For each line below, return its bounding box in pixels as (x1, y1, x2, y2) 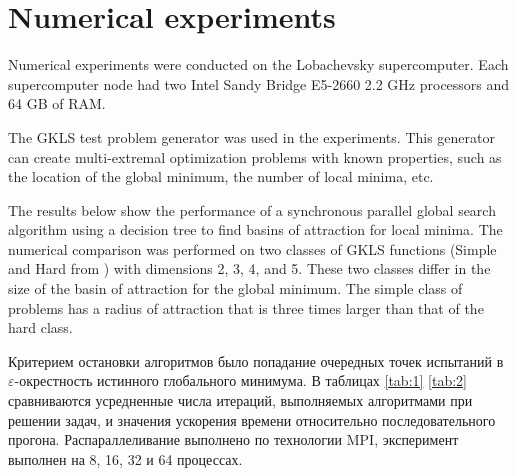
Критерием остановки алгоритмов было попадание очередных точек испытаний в (8, 350, 504, 371)
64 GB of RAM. (8, 93, 106, 114)
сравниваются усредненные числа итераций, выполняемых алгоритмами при (8, 390, 473, 411)
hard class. (8, 317, 73, 338)
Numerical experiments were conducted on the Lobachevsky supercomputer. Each (8, 54, 509, 75)
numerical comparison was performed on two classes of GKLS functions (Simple (8, 238, 497, 259)
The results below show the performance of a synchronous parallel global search (8, 199, 496, 220)
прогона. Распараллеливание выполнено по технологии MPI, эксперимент (8, 429, 459, 450)
